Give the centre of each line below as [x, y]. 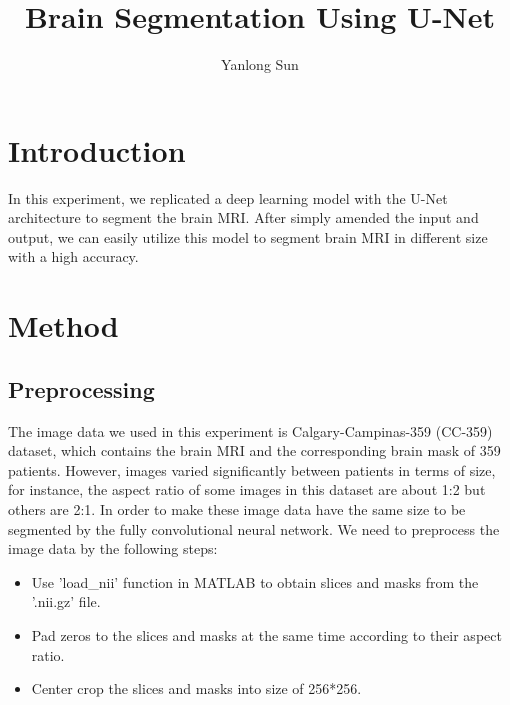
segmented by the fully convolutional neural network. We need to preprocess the [254, 528]
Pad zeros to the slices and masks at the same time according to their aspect [266, 634]
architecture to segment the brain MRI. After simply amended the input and [243, 217]
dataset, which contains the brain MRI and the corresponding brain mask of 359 [254, 450]
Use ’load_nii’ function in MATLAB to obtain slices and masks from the [255, 581]
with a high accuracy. [73, 256]
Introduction [97, 149]
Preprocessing [81, 388]
